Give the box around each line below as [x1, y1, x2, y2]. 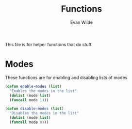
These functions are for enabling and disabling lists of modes [5, 74, 128, 81]
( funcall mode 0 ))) [9, 120, 49, 125]
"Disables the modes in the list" [9, 111, 79, 116]
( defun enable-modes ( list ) [5, 84, 62, 89]
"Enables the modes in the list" [9, 88, 77, 93]
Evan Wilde [70, 19, 93, 25]
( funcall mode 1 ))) [9, 97, 49, 102]
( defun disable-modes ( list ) [5, 106, 64, 111]
